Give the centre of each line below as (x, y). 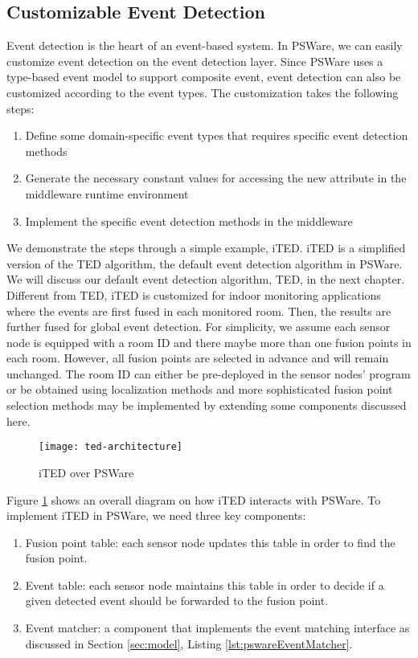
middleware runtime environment (107, 193)
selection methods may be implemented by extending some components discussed (207, 405)
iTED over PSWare (86, 472)
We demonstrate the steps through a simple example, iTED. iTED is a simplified (206, 248)
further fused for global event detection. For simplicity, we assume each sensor (199, 327)
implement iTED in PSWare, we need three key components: (156, 515)
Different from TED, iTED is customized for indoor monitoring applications (194, 294)
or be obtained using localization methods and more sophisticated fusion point (200, 389)
